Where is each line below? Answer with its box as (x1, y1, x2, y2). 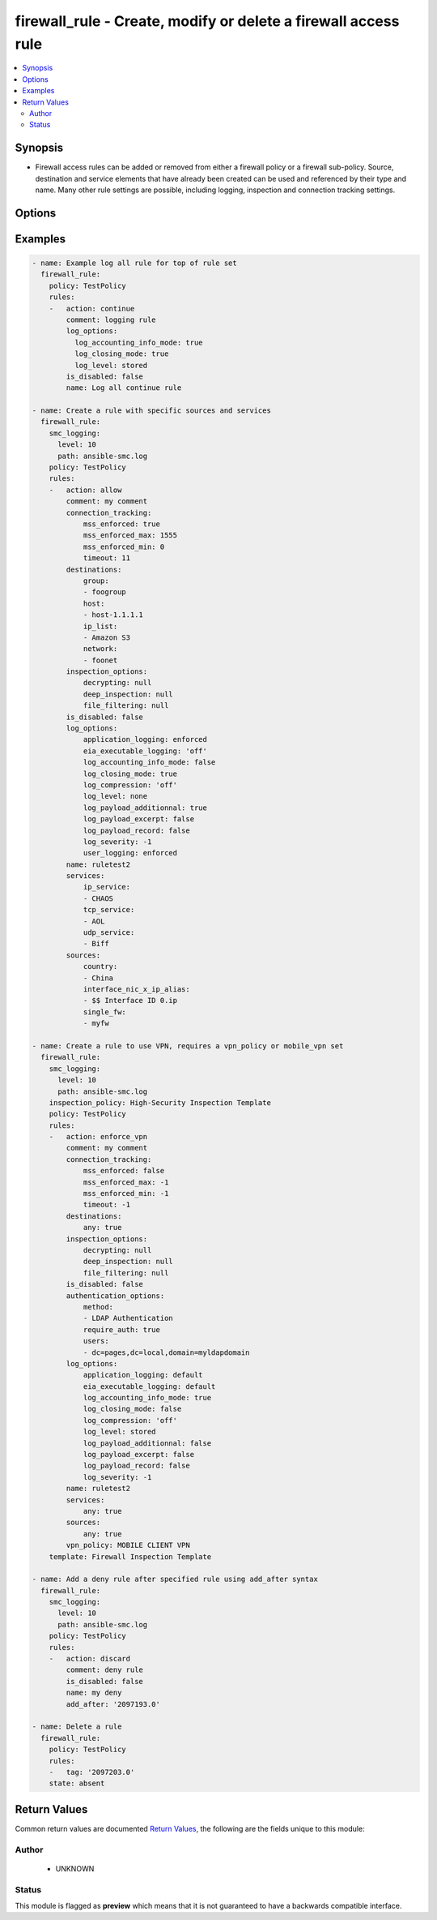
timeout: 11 (83, 554, 131, 563)
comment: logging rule (66, 315, 157, 324)
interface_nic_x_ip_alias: (83, 985, 190, 993)
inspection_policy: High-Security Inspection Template (49, 1098, 271, 1107)
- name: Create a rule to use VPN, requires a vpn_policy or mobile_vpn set (32, 1041, 344, 1050)
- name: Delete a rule (32, 1722, 122, 1731)
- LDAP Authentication (83, 1314, 173, 1323)
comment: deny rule (66, 1665, 143, 1674)
